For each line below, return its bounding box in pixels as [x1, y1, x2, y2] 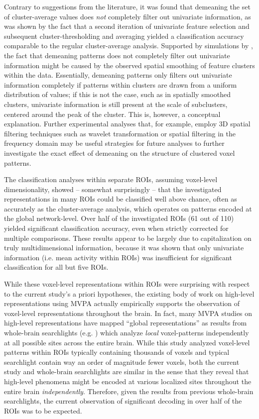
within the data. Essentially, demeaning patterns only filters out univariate [4, 70, 232, 80]
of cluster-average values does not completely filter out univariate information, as [4, 11, 251, 21]
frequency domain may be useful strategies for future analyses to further [4, 138, 225, 148]
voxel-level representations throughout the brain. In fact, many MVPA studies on [4, 308, 253, 318]
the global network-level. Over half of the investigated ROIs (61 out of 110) [4, 213, 234, 223]
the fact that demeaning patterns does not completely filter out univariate [4, 50, 230, 60]
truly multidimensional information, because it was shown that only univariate [4, 242, 244, 253]
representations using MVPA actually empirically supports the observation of [4, 298, 240, 309]
